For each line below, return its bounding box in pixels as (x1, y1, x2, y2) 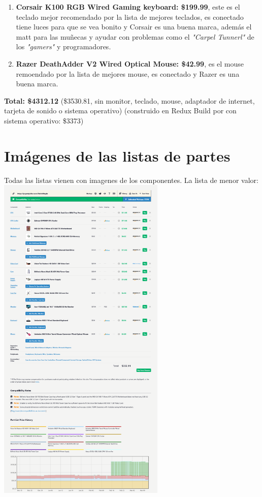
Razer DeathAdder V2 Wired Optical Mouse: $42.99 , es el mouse (16, 58, 244, 69)
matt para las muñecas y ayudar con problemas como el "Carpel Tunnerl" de (16, 31, 254, 42)
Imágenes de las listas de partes (4, 145, 231, 166)
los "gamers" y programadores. (16, 41, 111, 52)
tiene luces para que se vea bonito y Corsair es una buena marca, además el (16, 21, 252, 32)
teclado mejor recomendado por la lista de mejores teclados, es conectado (16, 11, 244, 22)
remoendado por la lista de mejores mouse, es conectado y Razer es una (16, 68, 240, 79)
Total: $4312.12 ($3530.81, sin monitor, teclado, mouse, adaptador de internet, (4, 95, 255, 106)
